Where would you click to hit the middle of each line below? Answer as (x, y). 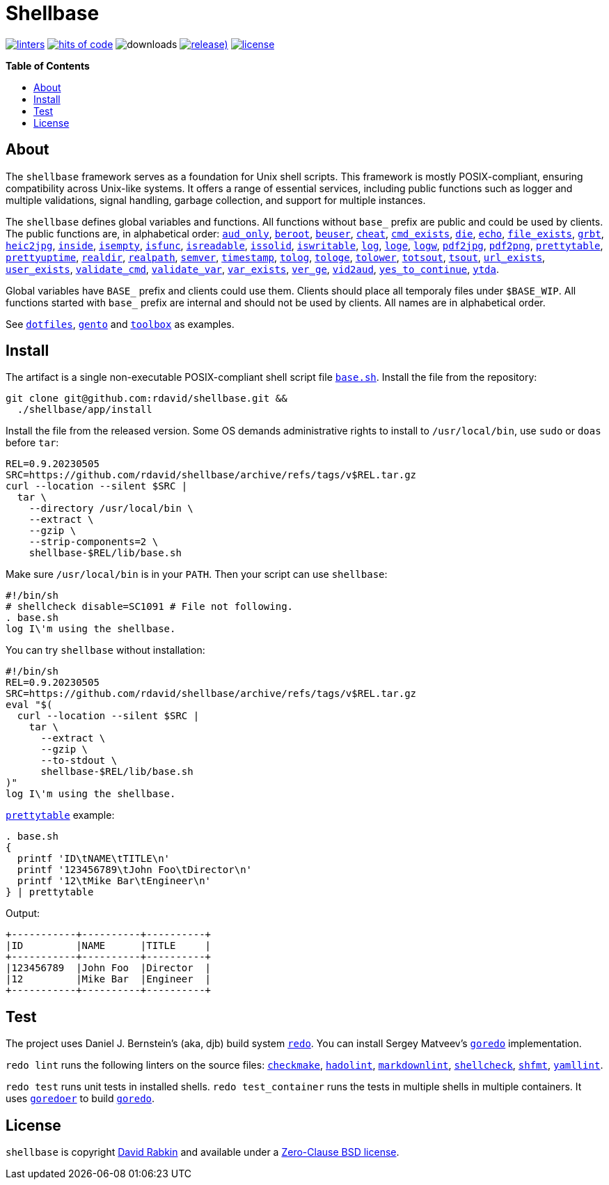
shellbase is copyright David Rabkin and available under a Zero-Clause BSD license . (203, 1152)
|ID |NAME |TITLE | (109, 946)
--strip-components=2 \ (94, 542)
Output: (23, 913)
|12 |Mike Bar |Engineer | (109, 979)
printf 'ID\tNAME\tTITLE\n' (94, 859)
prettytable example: (60, 815)
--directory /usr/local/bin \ (111, 509)
